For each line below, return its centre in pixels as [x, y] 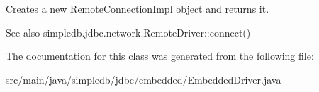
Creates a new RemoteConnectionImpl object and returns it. [138, 8]
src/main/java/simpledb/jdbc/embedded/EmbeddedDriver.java [144, 79]
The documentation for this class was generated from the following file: [160, 56]
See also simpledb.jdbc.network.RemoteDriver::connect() [128, 32]
